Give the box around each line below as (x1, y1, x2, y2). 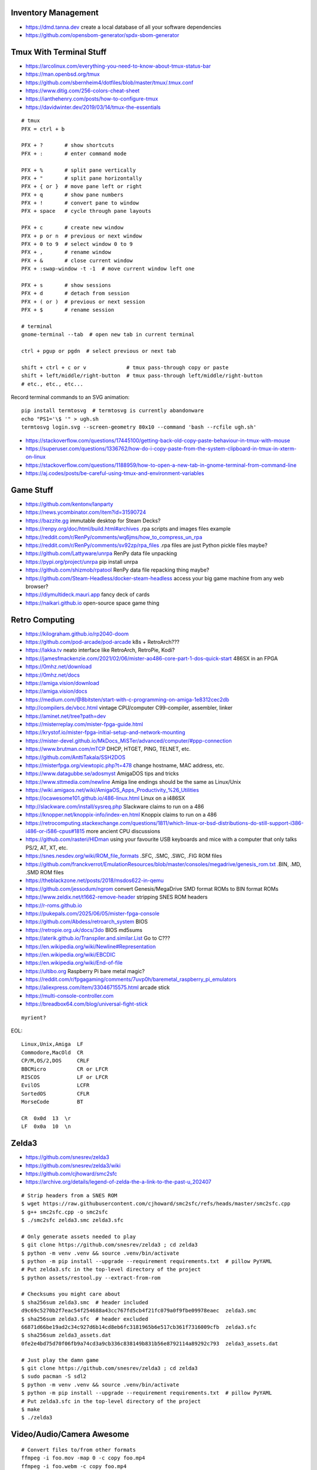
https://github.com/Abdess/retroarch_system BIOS (25, 918, 148, 926)
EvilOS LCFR (21, 1082, 90, 1089)
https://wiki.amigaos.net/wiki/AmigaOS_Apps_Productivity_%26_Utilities (25, 787, 200, 794)
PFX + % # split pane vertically (21, 166, 136, 173)
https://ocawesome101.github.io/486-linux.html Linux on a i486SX (25, 794, 186, 802)
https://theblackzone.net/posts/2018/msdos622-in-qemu (25, 877, 164, 884)
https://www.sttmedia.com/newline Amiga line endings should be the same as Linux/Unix (25, 778, 241, 785)
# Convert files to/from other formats (21, 1446, 136, 1453)
